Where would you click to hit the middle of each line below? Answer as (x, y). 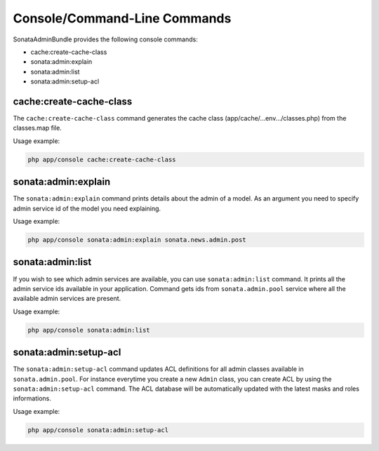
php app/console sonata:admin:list (89, 330)
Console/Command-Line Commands (122, 18)
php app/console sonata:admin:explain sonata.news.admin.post (137, 240)
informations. (32, 398)
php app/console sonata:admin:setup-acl (98, 430)
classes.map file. (38, 128)
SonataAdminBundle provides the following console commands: (105, 39)
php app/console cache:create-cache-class (102, 159)
